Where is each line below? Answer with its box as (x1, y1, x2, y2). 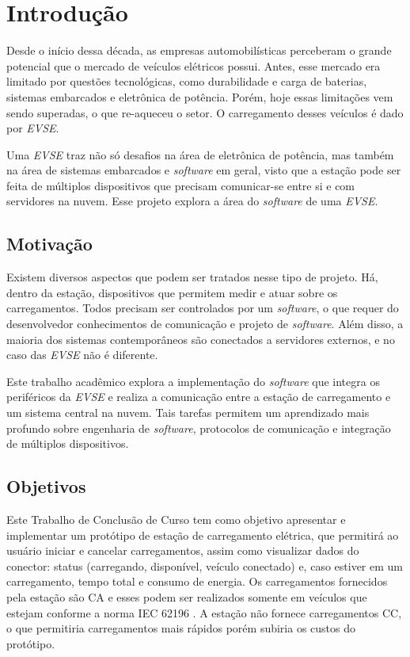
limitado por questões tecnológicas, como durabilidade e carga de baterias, (6, 73, 367, 90)
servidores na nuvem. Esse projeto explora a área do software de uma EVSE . (6, 193, 378, 209)
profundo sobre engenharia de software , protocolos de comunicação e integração (6, 419, 391, 436)
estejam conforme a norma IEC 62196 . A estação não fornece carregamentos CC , (6, 604, 402, 621)
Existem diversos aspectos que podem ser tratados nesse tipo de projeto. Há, (6, 269, 378, 285)
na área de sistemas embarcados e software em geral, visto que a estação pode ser (6, 162, 401, 178)
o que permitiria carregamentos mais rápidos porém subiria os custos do (6, 620, 356, 636)
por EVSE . (6, 120, 59, 136)
